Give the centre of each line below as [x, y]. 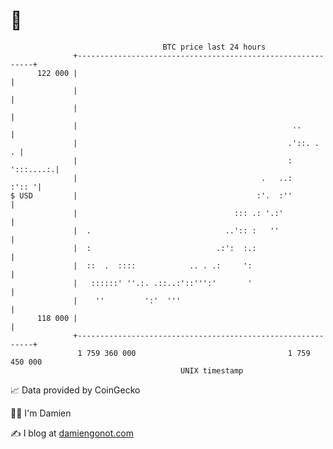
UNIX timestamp [212, 370]
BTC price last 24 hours [214, 47]
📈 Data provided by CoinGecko [75, 390]
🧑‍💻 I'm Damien [41, 413]
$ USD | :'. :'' [151, 195]
